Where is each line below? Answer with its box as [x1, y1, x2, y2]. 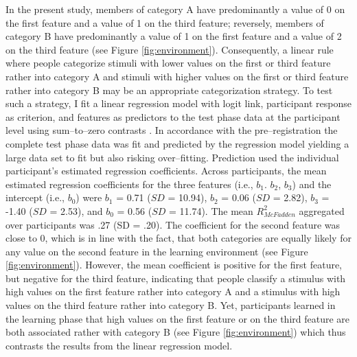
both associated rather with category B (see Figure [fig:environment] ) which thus [5, 325, 346, 339]
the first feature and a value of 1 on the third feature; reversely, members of [5, 15, 324, 30]
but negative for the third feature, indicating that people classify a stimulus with [5, 270, 346, 285]
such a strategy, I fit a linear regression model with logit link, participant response [5, 96, 352, 111]
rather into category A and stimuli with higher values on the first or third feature [5, 69, 349, 83]
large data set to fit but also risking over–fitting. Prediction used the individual [5, 150, 339, 164]
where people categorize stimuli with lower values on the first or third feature [5, 56, 331, 70]
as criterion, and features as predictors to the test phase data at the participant [5, 109, 341, 124]
